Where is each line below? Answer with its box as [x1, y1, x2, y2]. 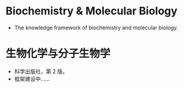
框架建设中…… [14, 75, 50, 82]
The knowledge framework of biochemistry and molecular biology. [14, 24, 179, 31]
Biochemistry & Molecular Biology [5, 4, 177, 18]
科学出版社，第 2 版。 [14, 68, 68, 75]
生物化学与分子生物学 [5, 47, 111, 60]
